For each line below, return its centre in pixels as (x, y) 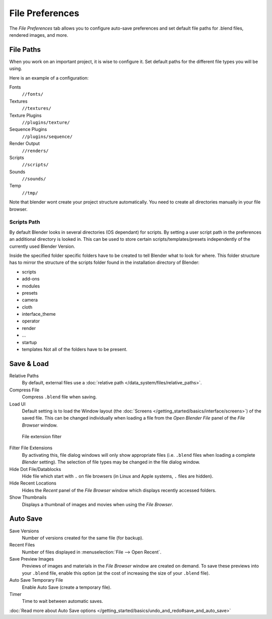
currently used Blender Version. (42, 246)
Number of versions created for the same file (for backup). (83, 538)
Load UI (17, 404)
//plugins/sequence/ (47, 136)
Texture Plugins (25, 115)
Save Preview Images (31, 559)
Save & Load (29, 363)
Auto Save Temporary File (36, 580)
